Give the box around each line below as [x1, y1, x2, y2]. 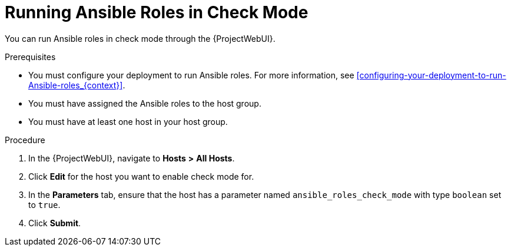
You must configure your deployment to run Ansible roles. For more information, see [28, 70, 354, 80]
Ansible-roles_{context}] [28, 80, 123, 90]
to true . [28, 199, 61, 210]
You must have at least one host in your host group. [28, 116, 228, 127]
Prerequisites [5, 51, 56, 62]
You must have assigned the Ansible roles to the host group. [28, 98, 261, 108]
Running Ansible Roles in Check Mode [5, 2, 308, 22]
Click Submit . [28, 217, 81, 228]
